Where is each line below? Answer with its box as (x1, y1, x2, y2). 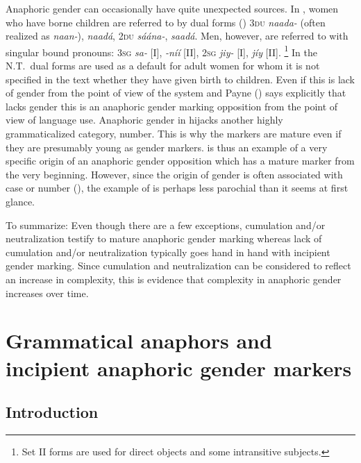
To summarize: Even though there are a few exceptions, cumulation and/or (6, 217, 326, 232)
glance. (6, 194, 35, 208)
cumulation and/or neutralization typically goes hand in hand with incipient (6, 244, 330, 259)
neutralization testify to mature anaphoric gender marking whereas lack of (6, 231, 322, 246)
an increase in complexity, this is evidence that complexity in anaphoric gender (6, 271, 342, 286)
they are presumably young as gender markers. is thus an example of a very (6, 140, 328, 154)
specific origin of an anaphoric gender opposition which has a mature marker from (6, 153, 355, 168)
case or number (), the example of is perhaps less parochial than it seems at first (6, 180, 349, 195)
